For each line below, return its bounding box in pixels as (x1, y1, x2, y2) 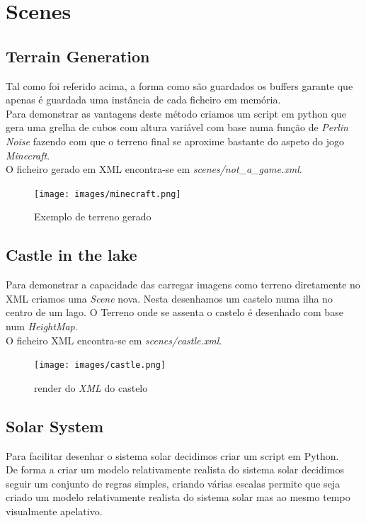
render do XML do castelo (34, 380, 148, 395)
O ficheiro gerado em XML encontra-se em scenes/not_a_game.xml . (6, 162, 302, 176)
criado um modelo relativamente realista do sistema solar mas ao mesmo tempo (6, 490, 350, 505)
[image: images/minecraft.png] (34, 189, 181, 199)
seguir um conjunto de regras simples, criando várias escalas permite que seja (6, 476, 341, 490)
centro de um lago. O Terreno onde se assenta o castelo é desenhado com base (6, 305, 343, 320)
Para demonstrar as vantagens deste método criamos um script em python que (6, 106, 347, 120)
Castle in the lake (6, 244, 137, 266)
